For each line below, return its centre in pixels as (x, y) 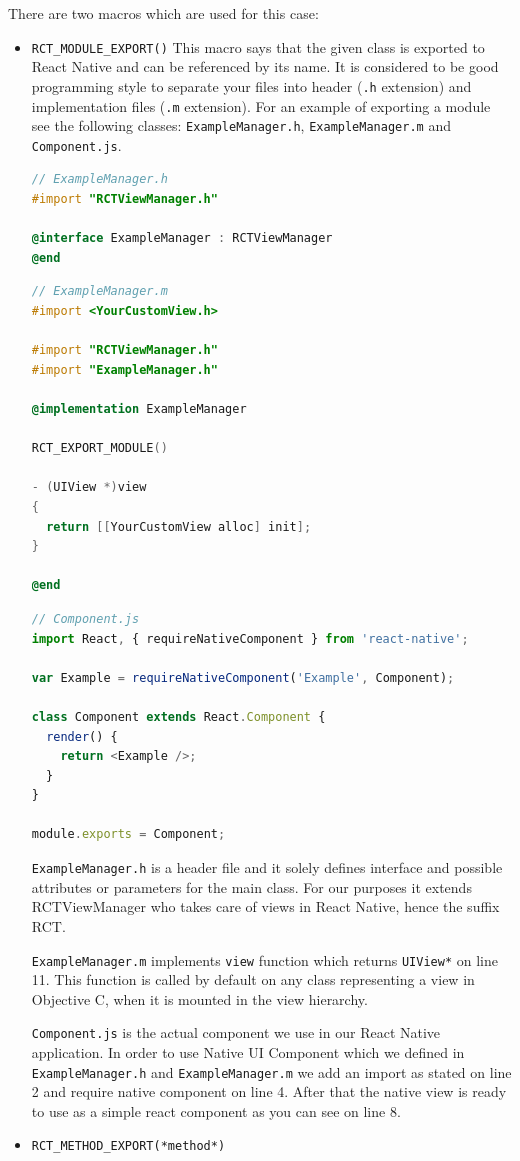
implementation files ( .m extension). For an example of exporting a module (261, 105)
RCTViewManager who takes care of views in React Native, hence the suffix (265, 906)
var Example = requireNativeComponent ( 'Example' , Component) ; (243, 677)
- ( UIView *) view (89, 487)
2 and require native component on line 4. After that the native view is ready (269, 1091)
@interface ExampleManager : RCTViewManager (182, 238)
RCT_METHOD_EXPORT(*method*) (128, 1146)
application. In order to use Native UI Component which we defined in (248, 1052)
